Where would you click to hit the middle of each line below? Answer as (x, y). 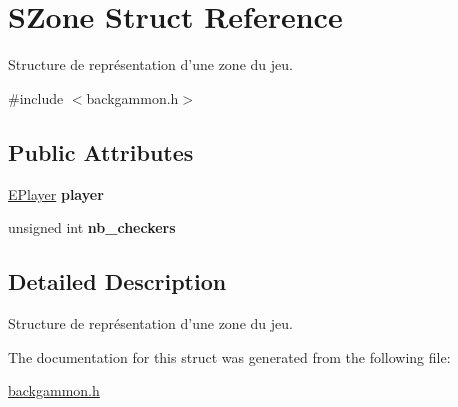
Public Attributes (101, 151)
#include (36, 97)
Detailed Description (117, 281)
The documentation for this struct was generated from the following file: (229, 356)
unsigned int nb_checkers (92, 227)
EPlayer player (56, 193)
